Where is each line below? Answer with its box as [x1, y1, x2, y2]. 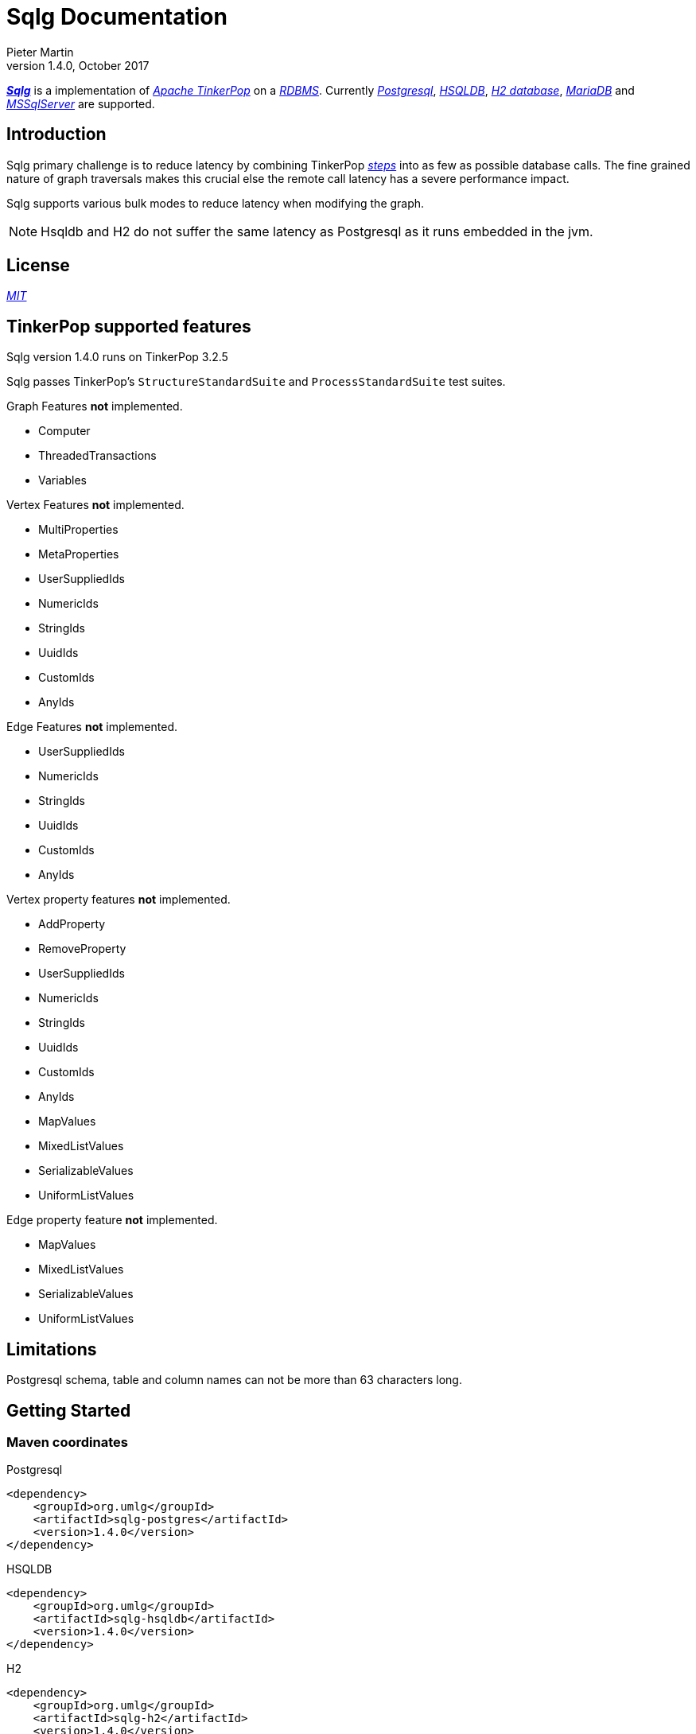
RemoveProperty [38, 942, 126, 956]
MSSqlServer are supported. [6, 96, 155, 111]
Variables [38, 473, 87, 488]
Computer [38, 424, 91, 438]
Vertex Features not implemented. [6, 498, 185, 512]
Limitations [6, 1339, 97, 1359]
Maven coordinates [6, 1433, 128, 1450]
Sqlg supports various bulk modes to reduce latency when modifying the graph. [6, 196, 425, 210]
